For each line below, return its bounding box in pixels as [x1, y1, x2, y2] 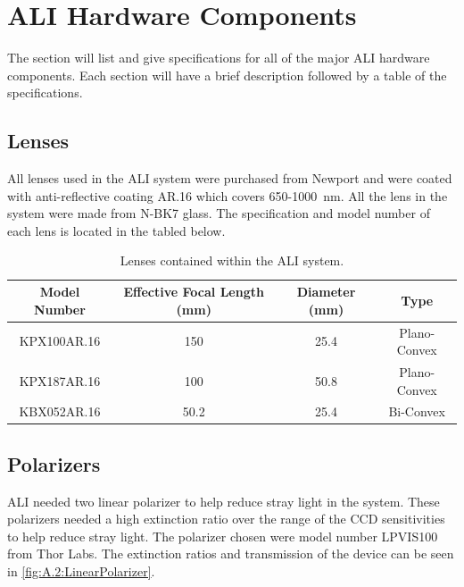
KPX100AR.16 [19, 331, 101, 350]
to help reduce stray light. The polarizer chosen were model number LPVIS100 [7, 526, 438, 545]
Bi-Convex [388, 402, 445, 421]
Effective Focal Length [123, 282, 264, 301]
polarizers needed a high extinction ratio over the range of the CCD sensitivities [7, 509, 445, 528]
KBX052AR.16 [19, 402, 101, 421]
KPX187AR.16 [19, 371, 101, 390]
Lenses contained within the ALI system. [120, 251, 344, 270]
